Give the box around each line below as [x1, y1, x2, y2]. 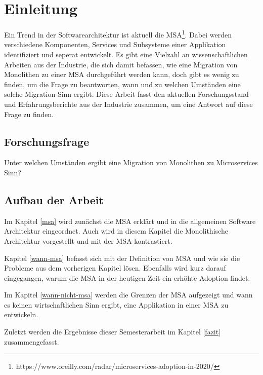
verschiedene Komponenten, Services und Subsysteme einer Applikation [4, 39, 226, 50]
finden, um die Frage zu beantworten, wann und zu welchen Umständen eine [4, 79, 241, 89]
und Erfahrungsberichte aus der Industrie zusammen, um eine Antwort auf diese [4, 98, 253, 109]
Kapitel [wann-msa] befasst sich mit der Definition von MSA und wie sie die [4, 252, 240, 263]
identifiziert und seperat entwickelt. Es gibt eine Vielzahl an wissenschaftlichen [4, 49, 248, 59]
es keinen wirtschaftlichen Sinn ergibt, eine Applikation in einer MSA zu [4, 299, 229, 310]
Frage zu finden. [4, 108, 54, 119]
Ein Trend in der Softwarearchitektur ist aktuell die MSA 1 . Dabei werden [4, 28, 232, 40]
